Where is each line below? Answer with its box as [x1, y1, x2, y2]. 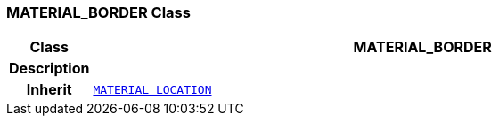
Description [9, 59, 90, 78]
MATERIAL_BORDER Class [6, 4, 191, 21]
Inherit [26, 81, 72, 99]
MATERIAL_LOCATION [93, 82, 212, 96]
